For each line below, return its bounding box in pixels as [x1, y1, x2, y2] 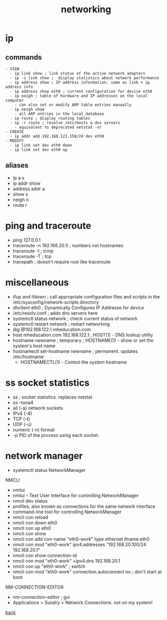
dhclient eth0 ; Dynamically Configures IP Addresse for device [12, 304, 144, 311]
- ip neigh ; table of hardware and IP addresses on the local [10, 93, 148, 98]
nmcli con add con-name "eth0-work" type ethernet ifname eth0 [12, 536, 150, 542]
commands [5, 53, 42, 62]
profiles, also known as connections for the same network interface [12, 503, 155, 509]
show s [12, 191, 28, 197]
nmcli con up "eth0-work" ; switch [12, 563, 86, 569]
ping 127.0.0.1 [12, 237, 41, 243]
